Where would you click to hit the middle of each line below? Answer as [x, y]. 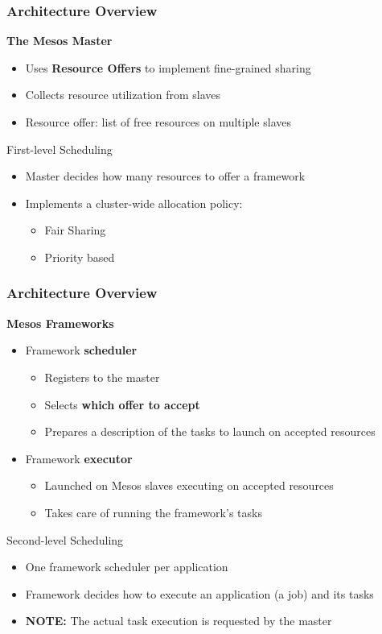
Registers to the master [102, 377]
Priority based [80, 257]
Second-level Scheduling [65, 539]
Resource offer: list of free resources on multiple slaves [158, 122]
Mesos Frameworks [60, 323]
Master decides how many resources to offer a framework [165, 176]
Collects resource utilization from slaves [123, 95]
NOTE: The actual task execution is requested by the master [179, 621]
